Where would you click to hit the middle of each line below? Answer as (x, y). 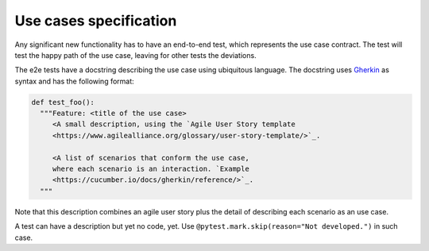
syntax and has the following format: (74, 81)
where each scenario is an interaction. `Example (151, 169)
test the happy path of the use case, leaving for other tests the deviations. (136, 55)
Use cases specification (96, 21)
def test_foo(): (63, 102)
